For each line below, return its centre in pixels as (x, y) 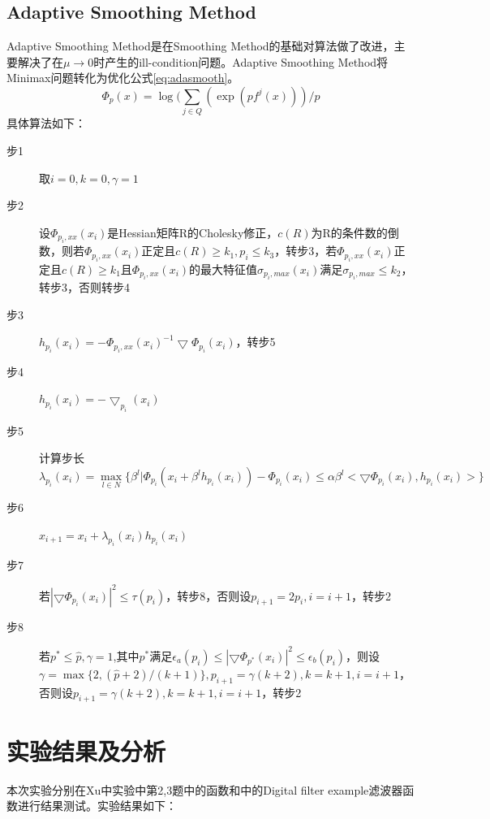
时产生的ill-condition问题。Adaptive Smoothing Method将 (241, 61)
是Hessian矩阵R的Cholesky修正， (193, 232)
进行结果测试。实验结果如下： (97, 806)
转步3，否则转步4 (84, 286)
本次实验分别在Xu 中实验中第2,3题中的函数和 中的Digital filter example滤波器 (205, 789)
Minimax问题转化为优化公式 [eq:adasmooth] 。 (123, 78)
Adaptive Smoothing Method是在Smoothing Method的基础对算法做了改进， (200, 46)
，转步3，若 (306, 251)
